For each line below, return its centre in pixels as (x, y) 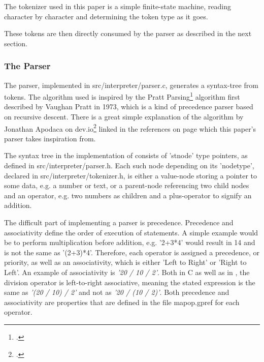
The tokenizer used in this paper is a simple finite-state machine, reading (118, 6)
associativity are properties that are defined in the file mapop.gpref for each (122, 302)
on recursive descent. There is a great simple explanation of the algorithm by (124, 117)
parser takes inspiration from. (50, 138)
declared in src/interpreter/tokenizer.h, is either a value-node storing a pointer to (130, 175)
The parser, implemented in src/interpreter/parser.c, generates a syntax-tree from (131, 85)
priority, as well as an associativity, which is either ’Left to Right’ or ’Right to (125, 262)
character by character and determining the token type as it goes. (106, 16)
